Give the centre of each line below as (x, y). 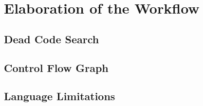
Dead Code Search (52, 39)
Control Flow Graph (56, 67)
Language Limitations (60, 96)
